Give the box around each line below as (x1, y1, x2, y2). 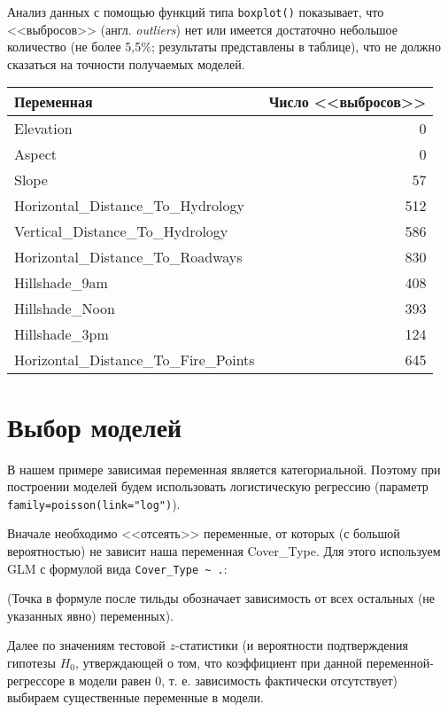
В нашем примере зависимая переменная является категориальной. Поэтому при (7, 459, 441, 478)
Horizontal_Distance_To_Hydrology (14, 195, 244, 216)
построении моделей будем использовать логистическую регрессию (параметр (7, 477, 429, 496)
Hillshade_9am (14, 272, 108, 293)
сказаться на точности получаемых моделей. (7, 54, 245, 73)
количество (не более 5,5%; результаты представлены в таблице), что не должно (7, 37, 441, 56)
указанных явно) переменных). (7, 606, 174, 624)
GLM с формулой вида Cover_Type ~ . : (7, 559, 228, 577)
